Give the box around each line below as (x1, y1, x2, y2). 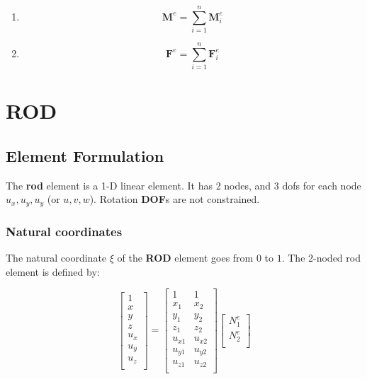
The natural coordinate (6, 250, 107, 265)
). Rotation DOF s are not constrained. (89, 192, 260, 206)
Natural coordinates (6, 222, 123, 240)
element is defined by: (6, 264, 100, 279)
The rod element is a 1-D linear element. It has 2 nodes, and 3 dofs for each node (6, 177, 361, 192)
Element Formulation (6, 145, 164, 167)
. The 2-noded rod (281, 250, 361, 265)
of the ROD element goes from (117, 250, 254, 265)
